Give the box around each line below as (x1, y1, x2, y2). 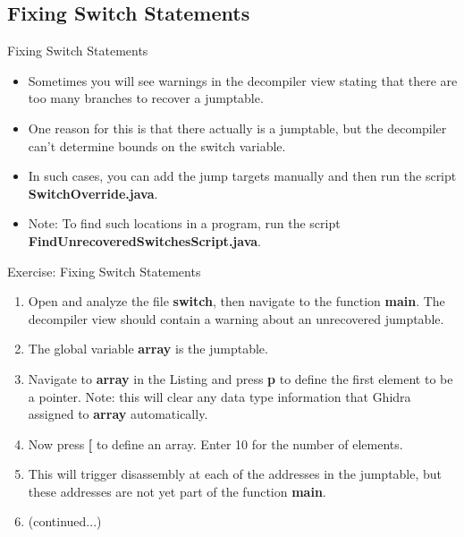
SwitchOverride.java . (28, 183, 158, 202)
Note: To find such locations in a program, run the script (28, 214, 341, 233)
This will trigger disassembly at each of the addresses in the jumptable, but (28, 465, 443, 483)
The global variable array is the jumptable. (28, 339, 268, 358)
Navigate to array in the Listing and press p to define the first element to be (28, 369, 453, 388)
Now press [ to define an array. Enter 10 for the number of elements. (28, 434, 403, 453)
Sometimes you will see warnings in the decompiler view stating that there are (28, 71, 458, 89)
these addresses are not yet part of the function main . (28, 482, 326, 500)
